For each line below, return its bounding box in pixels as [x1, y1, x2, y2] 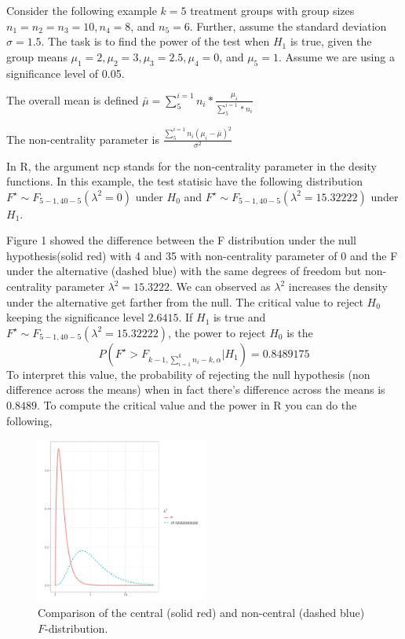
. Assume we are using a [278, 48, 395, 64]
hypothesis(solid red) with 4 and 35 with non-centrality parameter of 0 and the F [6, 247, 398, 263]
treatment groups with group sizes [190, 2, 355, 18]
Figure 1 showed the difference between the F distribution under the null [6, 232, 356, 248]
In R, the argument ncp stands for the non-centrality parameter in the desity [6, 157, 377, 174]
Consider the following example [6, 2, 157, 18]
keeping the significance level [6, 309, 144, 325]
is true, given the [290, 33, 372, 50]
